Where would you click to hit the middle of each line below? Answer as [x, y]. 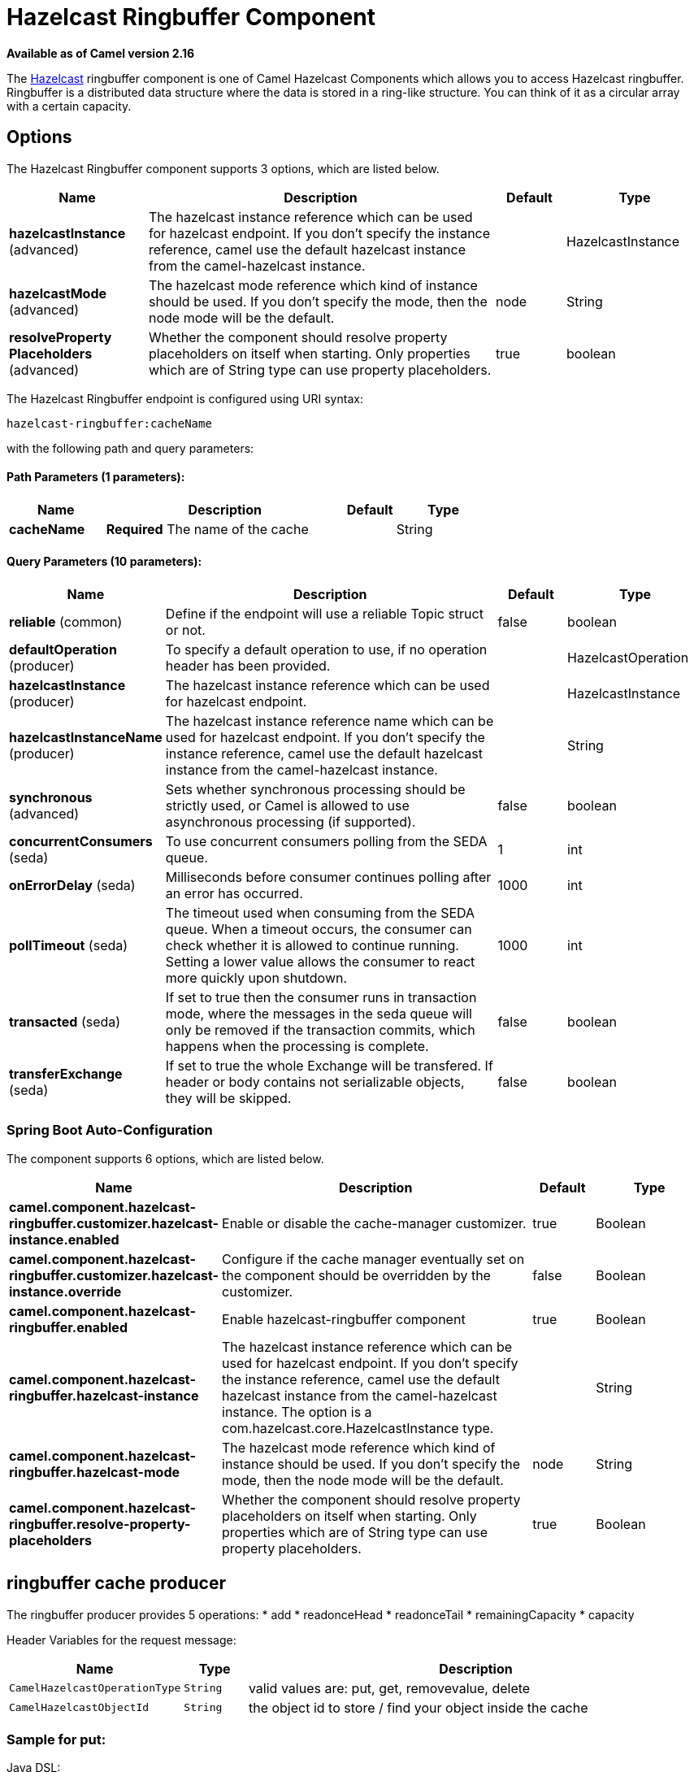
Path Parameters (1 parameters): [96, 477]
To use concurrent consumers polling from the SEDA [326, 842]
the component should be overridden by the [356, 1275]
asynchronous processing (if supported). [291, 822]
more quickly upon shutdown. [256, 978]
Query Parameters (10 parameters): [104, 562]
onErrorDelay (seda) [72, 886]
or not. [185, 630]
